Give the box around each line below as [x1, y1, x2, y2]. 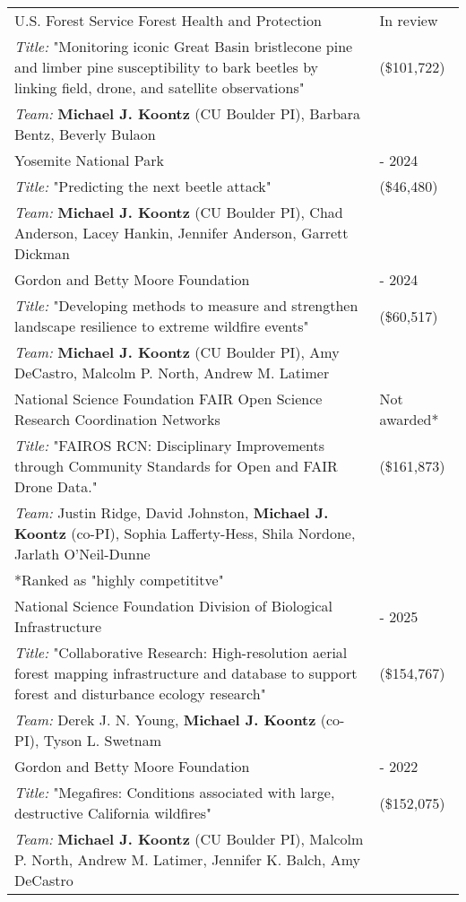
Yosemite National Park [14, 150, 165, 170]
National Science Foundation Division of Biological [14, 595, 333, 616]
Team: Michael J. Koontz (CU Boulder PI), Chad [14, 202, 343, 222]
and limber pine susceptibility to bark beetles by [14, 56, 319, 77]
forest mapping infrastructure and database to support [14, 663, 358, 683]
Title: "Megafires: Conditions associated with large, [14, 782, 335, 802]
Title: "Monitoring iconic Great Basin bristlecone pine [14, 36, 353, 56]
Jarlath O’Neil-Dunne [14, 543, 151, 564]
